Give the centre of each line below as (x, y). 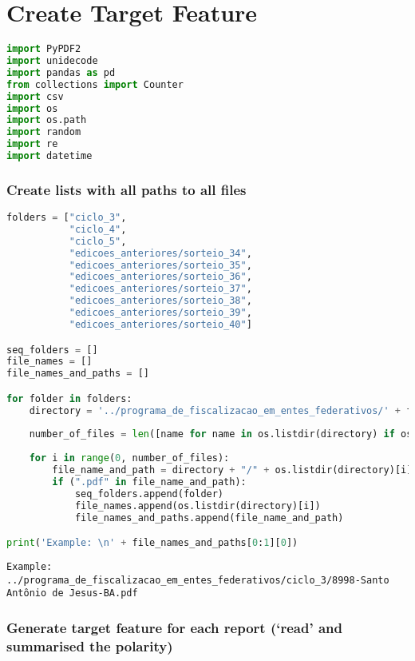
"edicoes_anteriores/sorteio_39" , (160, 313)
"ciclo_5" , (98, 241)
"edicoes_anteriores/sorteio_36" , (160, 277)
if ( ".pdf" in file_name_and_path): (149, 482)
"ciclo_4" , (98, 229)
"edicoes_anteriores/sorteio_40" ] (160, 324)
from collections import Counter (95, 84)
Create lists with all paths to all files (126, 189)
